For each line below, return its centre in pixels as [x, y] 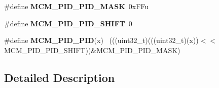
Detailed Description [60, 77]
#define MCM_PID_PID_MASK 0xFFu [77, 6]
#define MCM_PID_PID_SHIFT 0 [68, 23]
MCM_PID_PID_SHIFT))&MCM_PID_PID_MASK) [92, 50]
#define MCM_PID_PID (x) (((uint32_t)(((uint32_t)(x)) [101, 40]
